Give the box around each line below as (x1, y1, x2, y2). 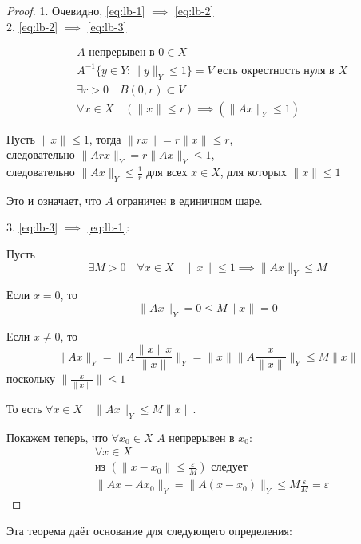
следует (211, 462, 248, 474)
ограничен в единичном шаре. (117, 191, 263, 208)
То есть (6, 400, 42, 416)
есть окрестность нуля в (217, 65, 335, 77)
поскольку (6, 370, 55, 387)
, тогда (89, 130, 121, 147)
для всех (146, 164, 188, 179)
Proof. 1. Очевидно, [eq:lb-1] (6, 2, 145, 18)
